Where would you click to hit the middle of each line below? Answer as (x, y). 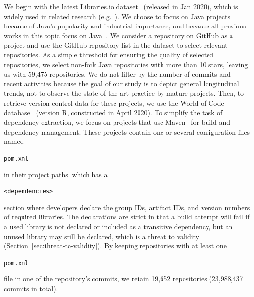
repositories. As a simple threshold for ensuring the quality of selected (109, 54)
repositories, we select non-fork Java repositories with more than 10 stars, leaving (126, 64)
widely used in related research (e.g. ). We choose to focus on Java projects (117, 16)
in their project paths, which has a (56, 174)
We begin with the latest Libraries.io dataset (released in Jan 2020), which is (121, 6)
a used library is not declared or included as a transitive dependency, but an (118, 226)
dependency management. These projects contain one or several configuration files (127, 131)
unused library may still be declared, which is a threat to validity (102, 236)
